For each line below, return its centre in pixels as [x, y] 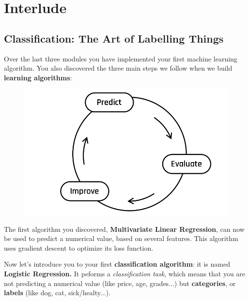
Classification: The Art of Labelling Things [114, 38]
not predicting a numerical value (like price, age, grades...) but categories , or [120, 283]
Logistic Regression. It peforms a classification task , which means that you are [125, 274]
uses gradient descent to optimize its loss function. [79, 248]
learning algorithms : [38, 77]
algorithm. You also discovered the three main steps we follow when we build [118, 68]
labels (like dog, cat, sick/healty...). [57, 293]
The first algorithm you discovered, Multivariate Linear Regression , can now [124, 229]
